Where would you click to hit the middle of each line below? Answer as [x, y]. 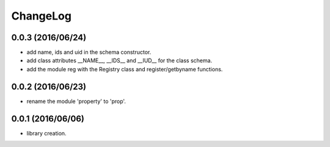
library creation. [46, 133]
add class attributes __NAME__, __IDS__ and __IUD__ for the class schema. [119, 60]
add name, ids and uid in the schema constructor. [89, 52]
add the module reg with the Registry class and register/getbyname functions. [125, 69]
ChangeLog [41, 16]
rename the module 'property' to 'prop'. [76, 101]
